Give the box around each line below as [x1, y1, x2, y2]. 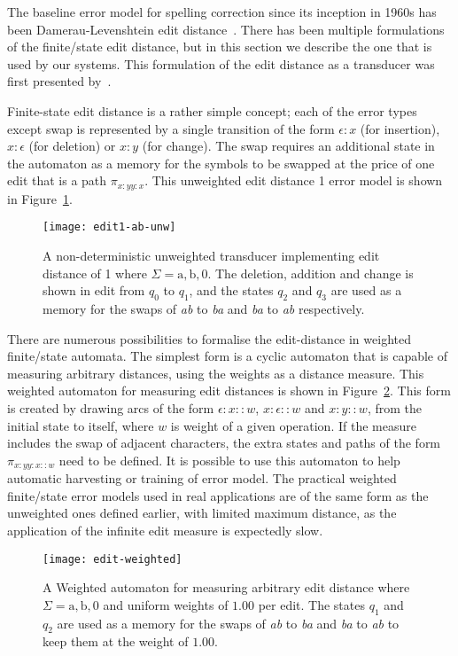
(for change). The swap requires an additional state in [142, 137, 435, 155]
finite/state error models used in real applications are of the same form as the [7, 486, 429, 504]
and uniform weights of [103, 595, 229, 613]
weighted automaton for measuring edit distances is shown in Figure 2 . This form [7, 381, 451, 400]
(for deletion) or [28, 137, 116, 155]
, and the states [189, 281, 274, 300]
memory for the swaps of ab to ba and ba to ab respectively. [43, 300, 365, 318]
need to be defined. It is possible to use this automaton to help [58, 450, 400, 469]
